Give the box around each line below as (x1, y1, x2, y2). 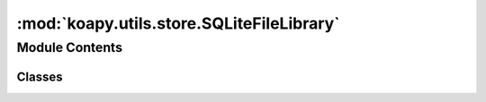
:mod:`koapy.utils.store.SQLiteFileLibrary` (16, 13, 341, 33)
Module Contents (16, 39, 123, 55)
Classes (16, 69, 63, 84)
